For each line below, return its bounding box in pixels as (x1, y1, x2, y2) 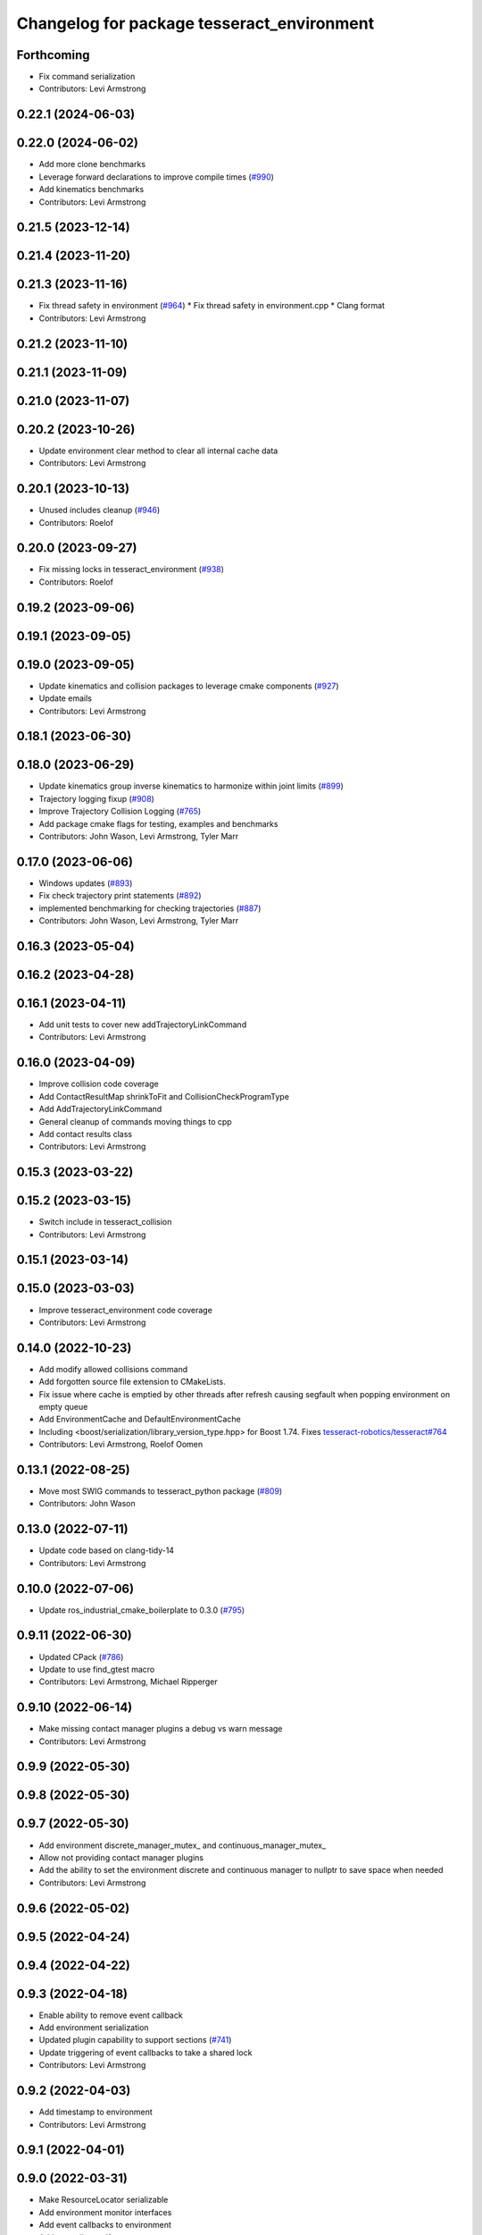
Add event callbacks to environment (38, 2220, 171, 2231)
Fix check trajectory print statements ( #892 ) (38, 890, 202, 901)
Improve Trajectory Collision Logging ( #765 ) (38, 805, 202, 817)
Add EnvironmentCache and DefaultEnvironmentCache (38, 1413, 241, 1425)
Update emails (38, 693, 93, 704)
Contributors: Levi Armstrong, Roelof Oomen (38, 1439, 204, 1450)
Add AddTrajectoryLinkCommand (38, 1104, 162, 1115)
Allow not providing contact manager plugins (38, 1851, 204, 1863)
